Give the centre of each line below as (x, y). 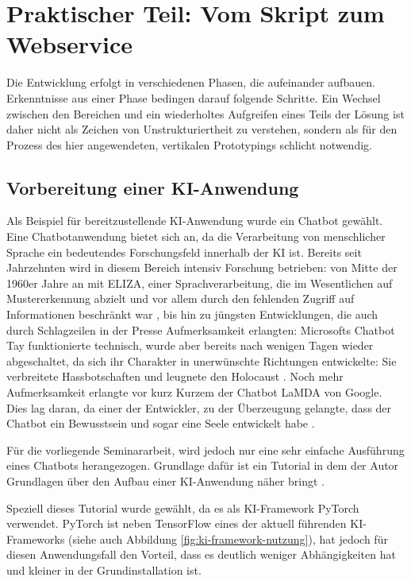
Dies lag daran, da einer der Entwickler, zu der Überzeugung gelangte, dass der (199, 407)
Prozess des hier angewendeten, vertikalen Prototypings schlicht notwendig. (189, 144)
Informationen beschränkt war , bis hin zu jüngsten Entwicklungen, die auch (192, 314)
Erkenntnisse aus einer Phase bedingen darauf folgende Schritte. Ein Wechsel (194, 97)
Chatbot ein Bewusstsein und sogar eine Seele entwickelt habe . (161, 423)
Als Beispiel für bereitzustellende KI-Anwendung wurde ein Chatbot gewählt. (195, 221)
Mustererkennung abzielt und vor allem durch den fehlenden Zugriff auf (181, 298)
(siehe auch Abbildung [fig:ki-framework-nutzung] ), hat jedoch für (228, 538)
